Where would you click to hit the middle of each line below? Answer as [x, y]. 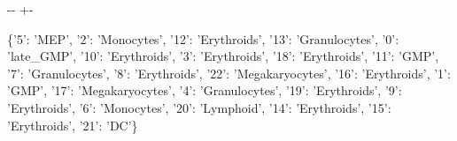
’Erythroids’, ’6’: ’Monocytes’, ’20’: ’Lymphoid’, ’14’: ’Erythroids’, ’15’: [199, 107]
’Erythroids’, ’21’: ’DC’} [73, 125]
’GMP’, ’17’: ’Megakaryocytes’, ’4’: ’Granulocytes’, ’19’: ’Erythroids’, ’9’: [205, 90]
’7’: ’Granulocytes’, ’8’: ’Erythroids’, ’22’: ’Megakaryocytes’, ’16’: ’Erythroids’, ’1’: [229, 73]
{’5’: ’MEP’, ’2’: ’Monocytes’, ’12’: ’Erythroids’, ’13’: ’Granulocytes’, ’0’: [203, 38]
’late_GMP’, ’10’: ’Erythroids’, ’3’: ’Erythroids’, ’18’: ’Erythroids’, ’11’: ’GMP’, [223, 56]
